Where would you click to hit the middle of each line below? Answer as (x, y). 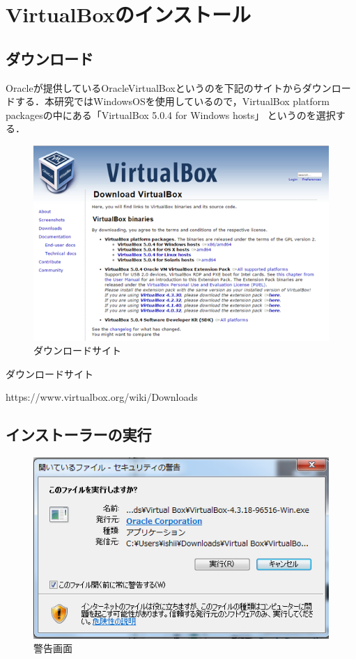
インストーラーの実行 (79, 435)
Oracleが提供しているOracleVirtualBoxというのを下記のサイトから (154, 87)
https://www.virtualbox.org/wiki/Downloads (102, 397)
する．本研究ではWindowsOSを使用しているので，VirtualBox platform (172, 101)
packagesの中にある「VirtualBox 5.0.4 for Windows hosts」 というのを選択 (171, 114)
